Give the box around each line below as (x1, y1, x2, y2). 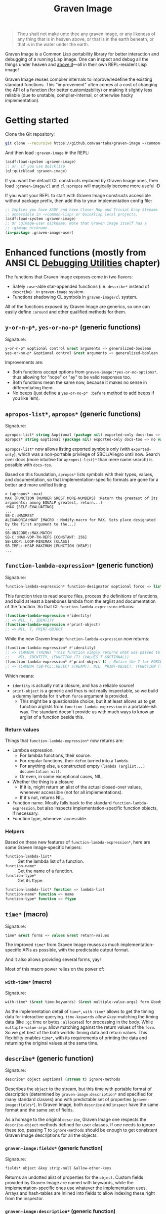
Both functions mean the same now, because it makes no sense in (12, 379, 147, 385)
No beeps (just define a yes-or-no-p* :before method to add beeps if (12, 390, 155, 396)
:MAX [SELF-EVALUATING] (5, 504, 54, 509)
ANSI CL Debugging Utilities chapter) (5, 258, 161, 269)
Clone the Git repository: (5, 131, 55, 137)
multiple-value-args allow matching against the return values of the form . (5, 1024, 156, 1030)
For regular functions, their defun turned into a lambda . (19, 757, 129, 763)
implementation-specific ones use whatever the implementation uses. (5, 1185, 147, 1191)
